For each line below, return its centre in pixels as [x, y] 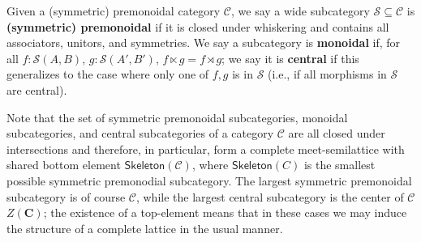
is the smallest [339, 165]
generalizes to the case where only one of [108, 74]
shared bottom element [64, 165]
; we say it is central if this [290, 58]
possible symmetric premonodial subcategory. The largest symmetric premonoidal [209, 180]
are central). [37, 89]
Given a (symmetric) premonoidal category [114, 11]
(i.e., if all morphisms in [327, 74]
